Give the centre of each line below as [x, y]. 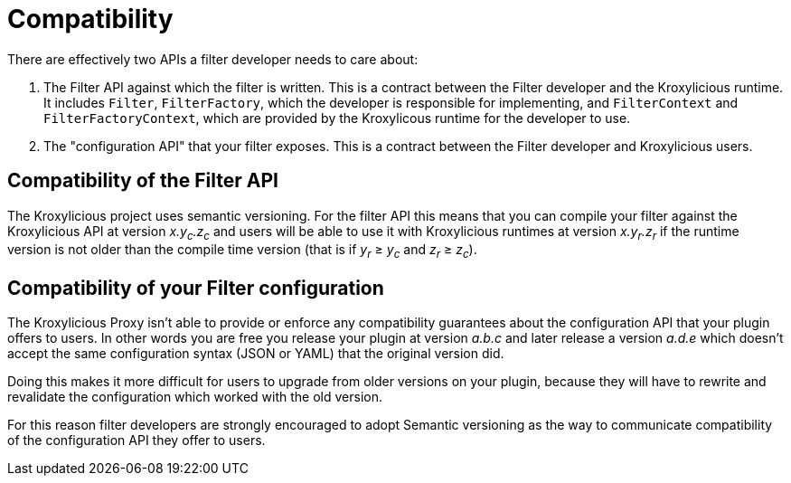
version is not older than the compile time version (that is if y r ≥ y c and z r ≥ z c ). [242, 251]
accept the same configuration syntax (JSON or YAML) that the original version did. [256, 354]
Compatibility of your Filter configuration [196, 288]
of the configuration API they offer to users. [137, 440]
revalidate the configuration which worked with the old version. [195, 397]
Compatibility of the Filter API [143, 181]
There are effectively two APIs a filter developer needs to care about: [213, 59]
